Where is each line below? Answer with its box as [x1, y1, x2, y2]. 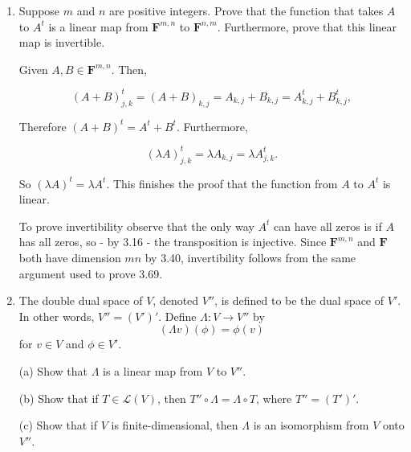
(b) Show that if [18, 389, 99, 406]
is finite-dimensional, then [111, 417, 238, 434]
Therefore [18, 117, 67, 134]
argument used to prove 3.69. [18, 265, 163, 281]
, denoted [153, 292, 199, 309]
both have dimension [18, 249, 121, 265]
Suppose [18, 2, 60, 18]
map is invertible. [18, 34, 105, 51]
